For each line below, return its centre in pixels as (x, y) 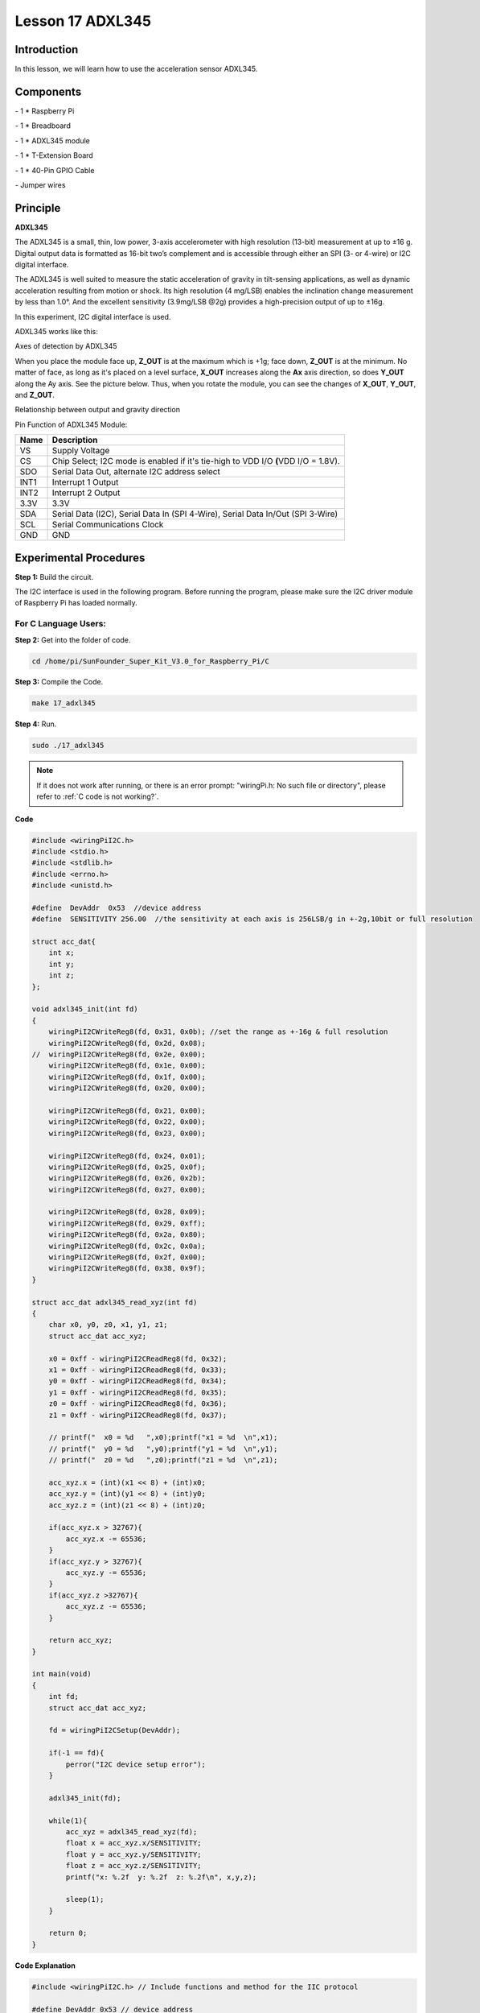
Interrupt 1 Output (85, 482)
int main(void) (62, 1674)
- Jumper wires (40, 184)
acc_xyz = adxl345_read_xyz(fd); (131, 1831)
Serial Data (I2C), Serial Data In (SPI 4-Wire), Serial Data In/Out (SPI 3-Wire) (195, 514)
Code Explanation (45, 1965)
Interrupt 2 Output (86, 493)
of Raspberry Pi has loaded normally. (76, 603)
